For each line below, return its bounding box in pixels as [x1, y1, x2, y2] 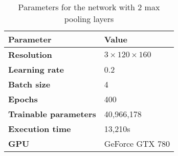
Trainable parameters [8, 108, 96, 120]
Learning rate [8, 63, 64, 75]
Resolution [8, 49, 52, 60]
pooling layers [64, 13, 114, 25]
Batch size [8, 78, 51, 90]
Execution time [8, 123, 71, 135]
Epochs [8, 93, 38, 105]
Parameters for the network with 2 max [18, 1, 160, 13]
